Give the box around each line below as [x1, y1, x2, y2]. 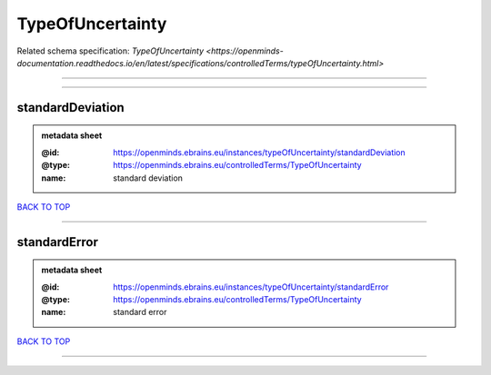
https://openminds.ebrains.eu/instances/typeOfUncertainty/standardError [113, 281, 389, 292]
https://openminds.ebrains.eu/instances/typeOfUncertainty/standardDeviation [113, 146, 406, 158]
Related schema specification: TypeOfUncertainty [16, 45, 205, 56]
